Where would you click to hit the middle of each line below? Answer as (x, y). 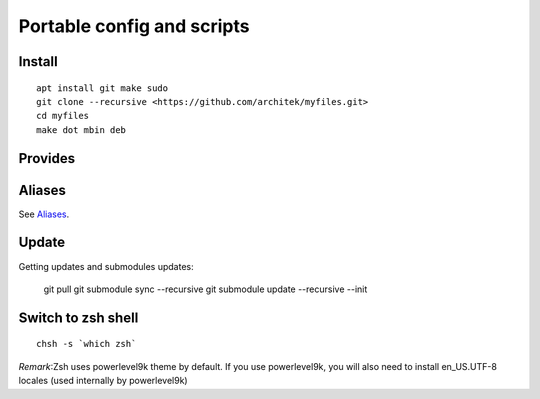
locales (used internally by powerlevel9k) (103, 381)
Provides (46, 158)
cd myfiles (63, 116)
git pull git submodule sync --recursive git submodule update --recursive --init (205, 289)
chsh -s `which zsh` (86, 344)
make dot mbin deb (81, 129)
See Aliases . (44, 214)
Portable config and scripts (134, 26)
